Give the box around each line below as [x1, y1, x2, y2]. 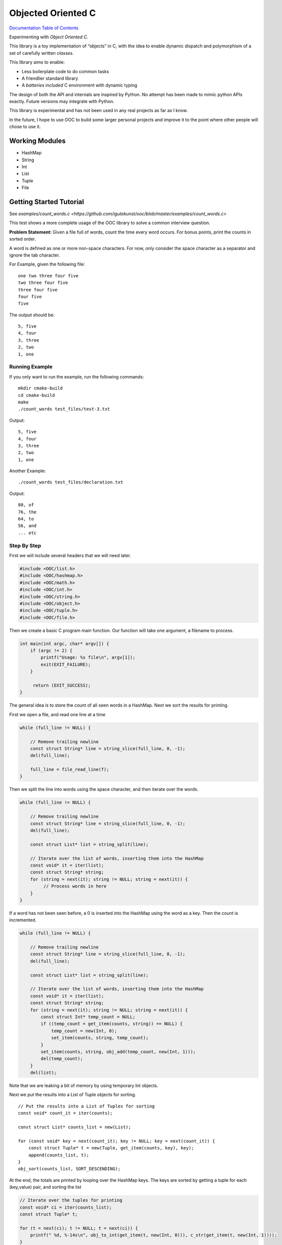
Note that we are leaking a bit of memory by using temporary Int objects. [9, 1083, 158, 1089]
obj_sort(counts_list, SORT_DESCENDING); [18, 1166, 121, 1172]
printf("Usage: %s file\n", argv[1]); [40, 655, 136, 660]
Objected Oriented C [9, 7, 96, 18]
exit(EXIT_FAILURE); [40, 661, 91, 667]
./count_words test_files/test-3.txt [18, 406, 111, 412]
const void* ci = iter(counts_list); [19, 1204, 112, 1210]
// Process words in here [43, 883, 107, 889]
